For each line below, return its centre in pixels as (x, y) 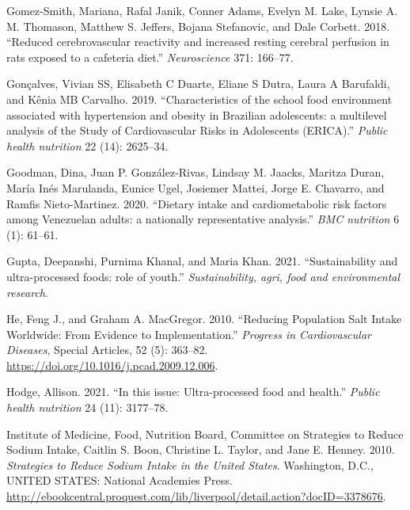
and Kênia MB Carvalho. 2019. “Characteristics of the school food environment (199, 99)
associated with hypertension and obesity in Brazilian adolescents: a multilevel (197, 114)
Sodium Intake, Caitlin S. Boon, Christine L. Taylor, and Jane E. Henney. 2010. (201, 449)
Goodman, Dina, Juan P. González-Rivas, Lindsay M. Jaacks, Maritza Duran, (196, 172)
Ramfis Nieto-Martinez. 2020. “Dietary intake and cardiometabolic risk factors (197, 203)
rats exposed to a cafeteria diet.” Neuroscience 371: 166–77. (150, 57)
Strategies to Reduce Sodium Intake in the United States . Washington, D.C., (190, 464)
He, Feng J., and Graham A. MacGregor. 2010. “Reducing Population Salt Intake (204, 319)
